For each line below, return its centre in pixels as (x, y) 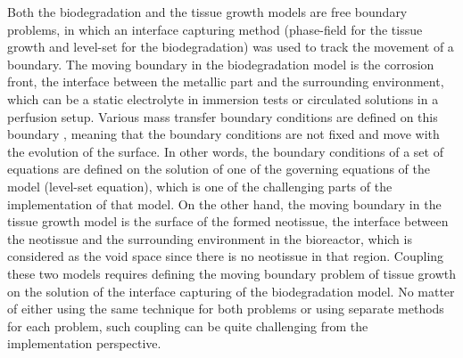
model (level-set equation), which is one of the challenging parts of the (200, 186)
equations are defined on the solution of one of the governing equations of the (219, 169)
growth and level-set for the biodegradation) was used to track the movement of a (231, 47)
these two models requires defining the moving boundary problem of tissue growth (232, 273)
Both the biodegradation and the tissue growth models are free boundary (207, 12)
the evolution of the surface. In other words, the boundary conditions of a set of (225, 151)
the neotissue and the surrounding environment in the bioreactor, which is (210, 238)
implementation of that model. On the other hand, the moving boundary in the (224, 203)
